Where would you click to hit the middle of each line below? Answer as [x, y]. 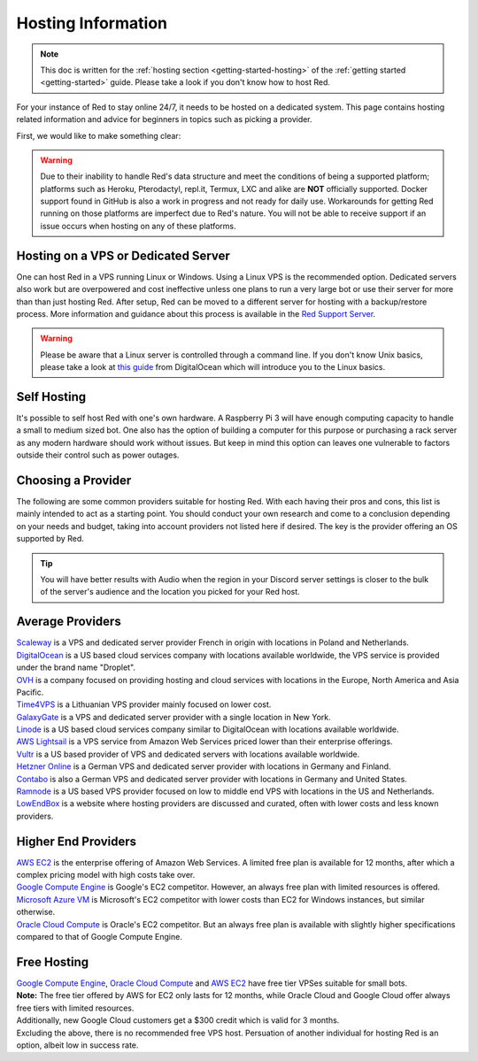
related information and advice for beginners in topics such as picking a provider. [165, 119]
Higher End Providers [77, 841]
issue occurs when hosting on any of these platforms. [138, 226]
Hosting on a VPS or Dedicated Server [123, 255]
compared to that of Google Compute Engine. [100, 937]
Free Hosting [52, 961]
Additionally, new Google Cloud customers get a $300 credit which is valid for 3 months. [178, 1020]
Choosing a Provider [74, 480]
